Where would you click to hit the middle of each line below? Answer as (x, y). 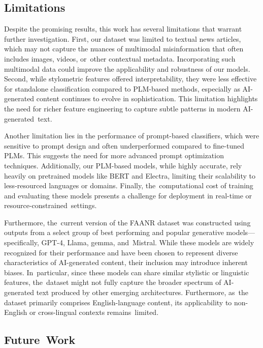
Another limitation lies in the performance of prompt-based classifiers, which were (132, 136)
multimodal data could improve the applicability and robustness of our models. (127, 68)
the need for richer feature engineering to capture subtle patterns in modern (122, 108)
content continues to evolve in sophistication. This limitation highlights (147, 98)
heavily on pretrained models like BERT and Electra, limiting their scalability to (130, 175)
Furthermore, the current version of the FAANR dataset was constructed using (127, 222)
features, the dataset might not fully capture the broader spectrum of (113, 282)
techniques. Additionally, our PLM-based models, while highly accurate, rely (123, 165)
